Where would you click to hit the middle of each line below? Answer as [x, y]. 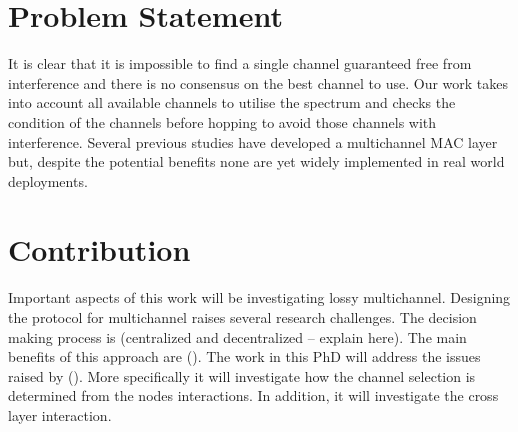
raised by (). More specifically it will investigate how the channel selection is [242, 375]
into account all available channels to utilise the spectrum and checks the [232, 102]
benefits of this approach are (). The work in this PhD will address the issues [244, 356]
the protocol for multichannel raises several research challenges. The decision [242, 317]
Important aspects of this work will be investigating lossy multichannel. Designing [259, 297]
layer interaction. [60, 414]
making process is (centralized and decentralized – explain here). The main [237, 336]
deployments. [48, 180]
